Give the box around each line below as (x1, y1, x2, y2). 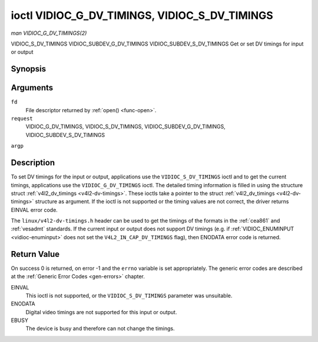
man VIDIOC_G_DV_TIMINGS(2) (11, 30, 87, 37)
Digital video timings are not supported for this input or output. (25, 308, 177, 315)
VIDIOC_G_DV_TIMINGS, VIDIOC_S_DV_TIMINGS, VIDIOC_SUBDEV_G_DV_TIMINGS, (25, 123, 226, 130)
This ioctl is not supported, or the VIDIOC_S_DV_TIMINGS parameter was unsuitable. (25, 292, 233, 299)
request (11, 115, 34, 122)
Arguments (11, 83, 54, 93)
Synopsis (11, 64, 47, 74)
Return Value (11, 249, 60, 259)
